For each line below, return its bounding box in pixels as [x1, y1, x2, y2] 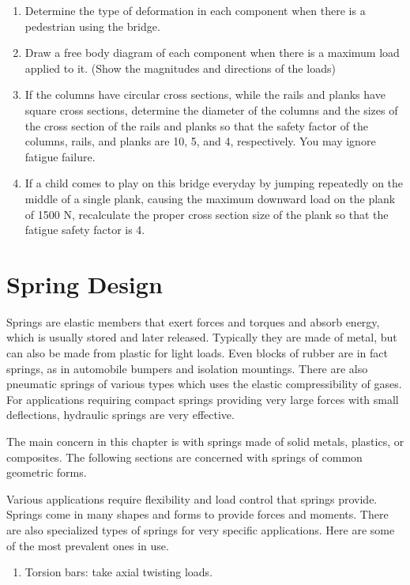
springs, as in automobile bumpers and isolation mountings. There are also [6, 360, 368, 376]
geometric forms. [6, 464, 87, 481]
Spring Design [6, 267, 163, 300]
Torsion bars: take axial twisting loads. [24, 564, 213, 580]
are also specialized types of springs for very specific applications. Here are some [6, 521, 395, 538]
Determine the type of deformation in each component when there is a [24, 2, 366, 18]
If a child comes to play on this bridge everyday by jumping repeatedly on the [24, 175, 404, 191]
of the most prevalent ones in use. [6, 537, 169, 553]
